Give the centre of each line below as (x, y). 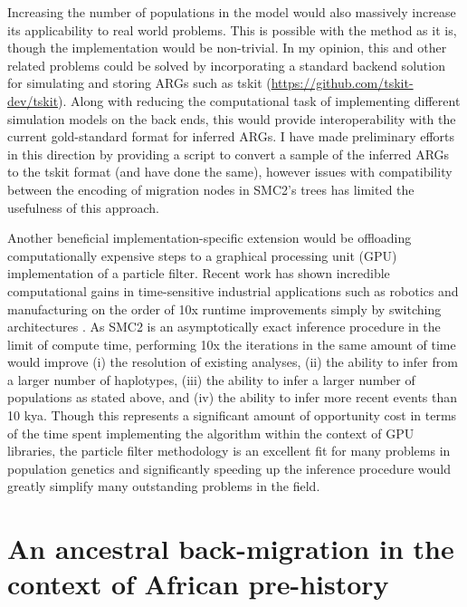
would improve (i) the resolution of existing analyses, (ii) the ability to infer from (233, 362)
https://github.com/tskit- (342, 83)
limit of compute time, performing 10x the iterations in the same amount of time (232, 344)
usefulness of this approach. (83, 207)
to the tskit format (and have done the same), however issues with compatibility (230, 172)
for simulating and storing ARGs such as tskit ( (139, 83)
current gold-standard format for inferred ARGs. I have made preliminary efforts (231, 136)
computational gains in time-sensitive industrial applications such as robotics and (233, 290)
